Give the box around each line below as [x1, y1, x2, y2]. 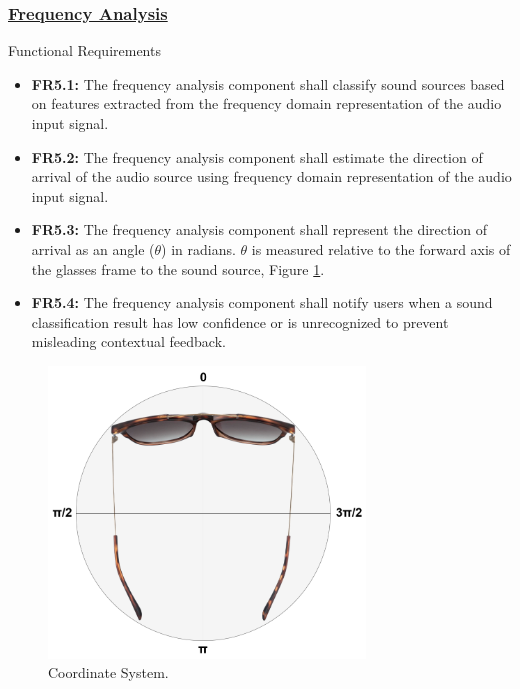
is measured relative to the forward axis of [251, 238, 511, 259]
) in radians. [161, 238, 236, 259]
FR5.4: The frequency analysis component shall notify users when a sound [31, 292, 493, 313]
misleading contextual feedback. [31, 331, 226, 352]
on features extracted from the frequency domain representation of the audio [31, 93, 502, 114]
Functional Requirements [8, 40, 161, 61]
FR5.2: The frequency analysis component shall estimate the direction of [31, 146, 483, 167]
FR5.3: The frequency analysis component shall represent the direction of [31, 219, 488, 240]
